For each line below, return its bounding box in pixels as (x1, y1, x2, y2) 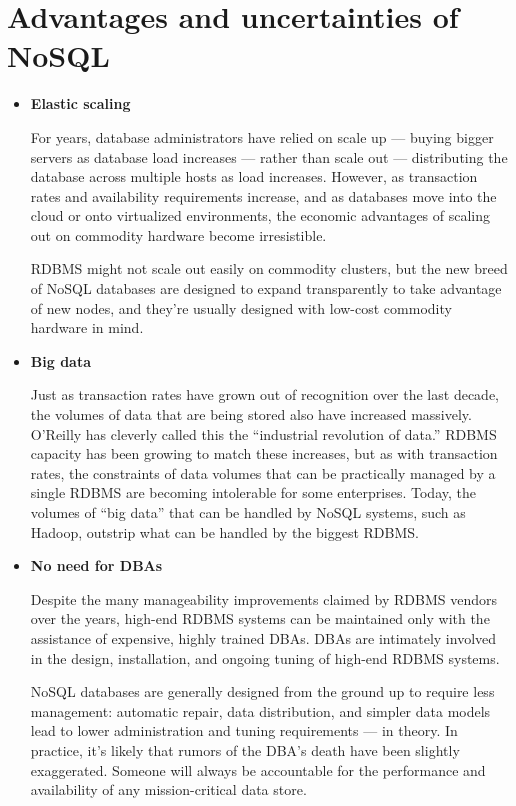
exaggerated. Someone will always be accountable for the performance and (30, 759, 486, 780)
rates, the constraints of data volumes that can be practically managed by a (30, 462, 496, 483)
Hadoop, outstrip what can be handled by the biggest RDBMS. (30, 521, 419, 542)
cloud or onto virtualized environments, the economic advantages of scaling (30, 205, 491, 226)
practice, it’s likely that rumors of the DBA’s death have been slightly (30, 739, 460, 760)
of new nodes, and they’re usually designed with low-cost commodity (30, 297, 452, 318)
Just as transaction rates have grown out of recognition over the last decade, (30, 384, 499, 405)
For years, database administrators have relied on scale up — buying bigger (30, 126, 494, 147)
